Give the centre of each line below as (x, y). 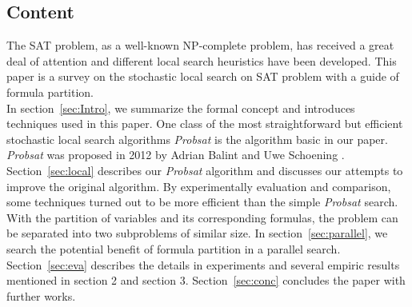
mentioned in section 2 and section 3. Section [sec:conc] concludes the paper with (206, 280)
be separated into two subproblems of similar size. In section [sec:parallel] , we (197, 233)
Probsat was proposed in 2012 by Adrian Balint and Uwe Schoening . (176, 155)
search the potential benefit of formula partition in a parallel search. (174, 248)
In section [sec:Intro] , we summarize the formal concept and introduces (181, 108)
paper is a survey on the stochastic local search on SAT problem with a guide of (203, 76)
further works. (41, 295)
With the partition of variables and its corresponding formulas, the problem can (202, 217)
